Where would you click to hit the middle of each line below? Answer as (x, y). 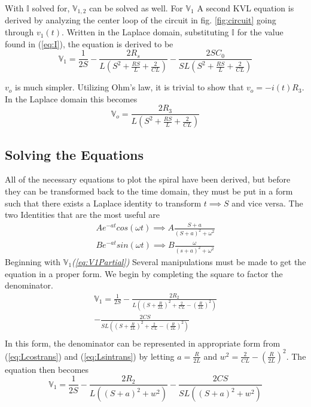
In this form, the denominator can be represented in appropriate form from (143, 343)
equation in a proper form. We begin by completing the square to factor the (144, 273)
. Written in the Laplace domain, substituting (145, 32)
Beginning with (33, 262)
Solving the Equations (74, 154)
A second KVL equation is (246, 8)
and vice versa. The (267, 203)
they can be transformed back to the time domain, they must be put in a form (149, 191)
